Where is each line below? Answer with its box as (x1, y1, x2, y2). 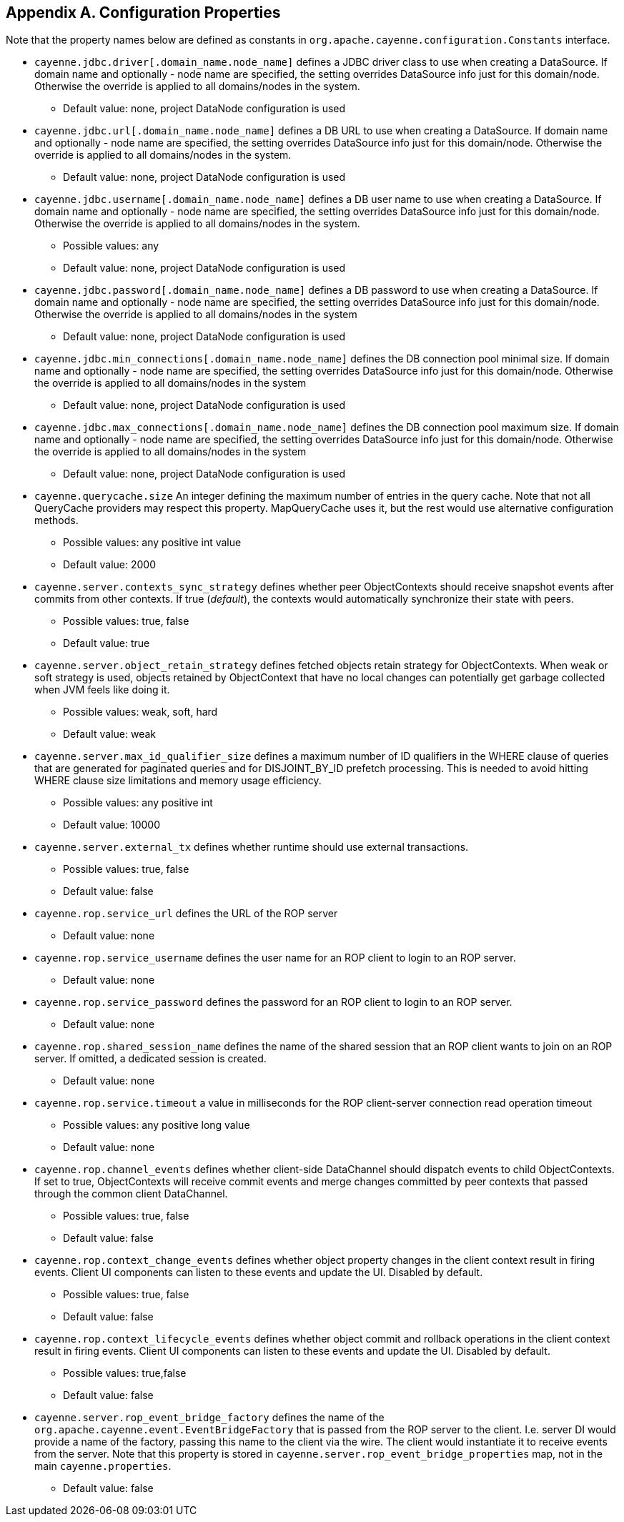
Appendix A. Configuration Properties (6, 4, 281, 21)
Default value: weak (63, 728, 156, 741)
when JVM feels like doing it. (34, 683, 170, 696)
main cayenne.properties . (34, 1460, 172, 1473)
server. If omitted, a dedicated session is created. (34, 1052, 267, 1065)
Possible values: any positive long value (63, 1119, 250, 1132)
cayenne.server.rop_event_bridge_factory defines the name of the (34, 1411, 385, 1424)
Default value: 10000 (63, 819, 160, 831)
